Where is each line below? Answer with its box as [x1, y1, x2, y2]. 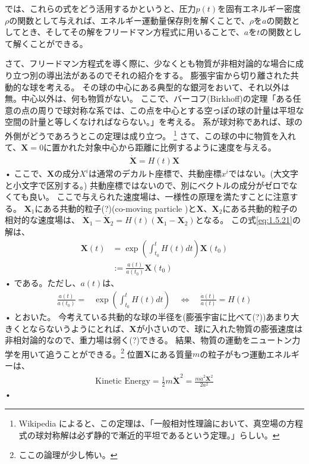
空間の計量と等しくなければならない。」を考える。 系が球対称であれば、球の [5, 115, 303, 128]
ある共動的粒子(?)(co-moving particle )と [43, 202, 197, 214]
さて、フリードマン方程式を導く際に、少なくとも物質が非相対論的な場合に [5, 57, 295, 70]
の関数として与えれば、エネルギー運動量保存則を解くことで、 [9, 14, 250, 26]
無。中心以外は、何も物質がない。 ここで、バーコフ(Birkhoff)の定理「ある [5, 92, 293, 105]
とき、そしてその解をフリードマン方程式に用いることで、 [21, 26, 244, 38]
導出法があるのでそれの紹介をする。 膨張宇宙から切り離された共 [46, 68, 299, 81]
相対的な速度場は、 [5, 214, 80, 226]
